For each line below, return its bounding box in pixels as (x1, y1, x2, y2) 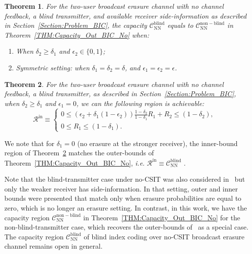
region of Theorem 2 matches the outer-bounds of (4, 148, 154, 158)
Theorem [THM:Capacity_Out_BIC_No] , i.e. (4, 157, 145, 168)
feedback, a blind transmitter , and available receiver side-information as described (4, 10, 247, 21)
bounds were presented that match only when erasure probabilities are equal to (4, 193, 242, 203)
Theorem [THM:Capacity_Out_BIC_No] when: (4, 29, 149, 40)
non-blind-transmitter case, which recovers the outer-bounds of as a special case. (4, 222, 249, 232)
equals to (167, 20, 193, 30)
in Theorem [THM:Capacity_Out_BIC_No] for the (83, 212, 240, 222)
